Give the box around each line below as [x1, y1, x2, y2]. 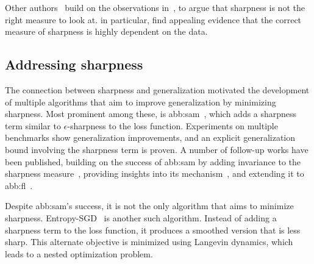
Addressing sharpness [5, 55, 143, 74]
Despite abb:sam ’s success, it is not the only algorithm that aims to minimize [5, 199, 294, 212]
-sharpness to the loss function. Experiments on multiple [67, 119, 278, 132]
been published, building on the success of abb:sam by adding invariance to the [5, 155, 301, 168]
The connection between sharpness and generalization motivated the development [5, 83, 310, 96]
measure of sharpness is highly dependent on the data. [5, 25, 208, 38]
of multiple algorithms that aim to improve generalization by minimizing [5, 95, 276, 108]
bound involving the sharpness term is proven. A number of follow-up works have [5, 143, 309, 155]
